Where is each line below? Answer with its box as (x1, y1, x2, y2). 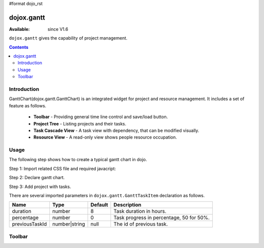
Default (90, 202, 109, 208)
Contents (9, 44, 29, 50)
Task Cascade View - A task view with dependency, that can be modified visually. (33, 127, 199, 133)
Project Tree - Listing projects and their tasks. (33, 121, 127, 126)
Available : (9, 26, 30, 32)
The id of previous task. (113, 221, 168, 227)
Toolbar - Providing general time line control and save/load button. (33, 114, 168, 120)
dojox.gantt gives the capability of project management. (9, 35, 128, 41)
